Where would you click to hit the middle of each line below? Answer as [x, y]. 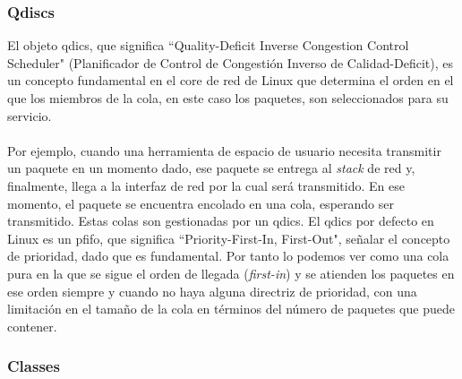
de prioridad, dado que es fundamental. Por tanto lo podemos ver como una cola [228, 256]
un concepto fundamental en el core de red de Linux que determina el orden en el [231, 80]
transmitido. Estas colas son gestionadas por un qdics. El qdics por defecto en [221, 221]
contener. [32, 326]
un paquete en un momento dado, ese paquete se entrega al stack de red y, [211, 168]
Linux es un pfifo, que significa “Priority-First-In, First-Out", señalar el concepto [229, 238]
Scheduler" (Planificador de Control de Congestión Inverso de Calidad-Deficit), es [230, 62]
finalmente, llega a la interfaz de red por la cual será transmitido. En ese [206, 185]
